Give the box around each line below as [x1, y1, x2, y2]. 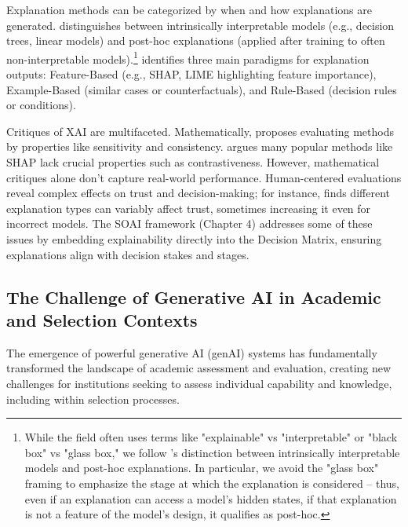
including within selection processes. [6, 390, 180, 407]
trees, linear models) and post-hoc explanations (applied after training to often [6, 32, 385, 49]
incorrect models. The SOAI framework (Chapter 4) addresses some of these [6, 215, 373, 232]
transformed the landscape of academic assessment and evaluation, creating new [6, 360, 392, 376]
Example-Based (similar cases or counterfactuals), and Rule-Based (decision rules [6, 81, 397, 97]
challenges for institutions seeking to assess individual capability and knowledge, [6, 375, 392, 391]
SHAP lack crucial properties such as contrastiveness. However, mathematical [6, 154, 380, 170]
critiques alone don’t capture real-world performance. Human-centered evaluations [6, 169, 402, 185]
